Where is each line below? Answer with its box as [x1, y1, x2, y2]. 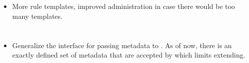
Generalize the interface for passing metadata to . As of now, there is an [12, 40, 232, 50]
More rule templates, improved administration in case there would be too [12, 1, 235, 11]
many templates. [12, 10, 62, 21]
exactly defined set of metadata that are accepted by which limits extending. [12, 50, 246, 60]
